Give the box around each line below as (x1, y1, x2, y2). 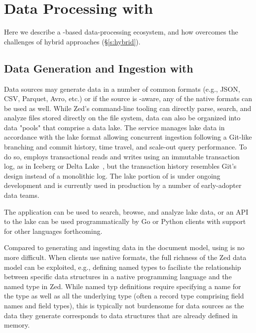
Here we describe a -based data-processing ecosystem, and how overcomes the (4, 27, 238, 37)
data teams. (4, 190, 39, 200)
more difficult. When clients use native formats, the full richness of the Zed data (4, 252, 247, 262)
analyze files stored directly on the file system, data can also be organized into (4, 112, 241, 123)
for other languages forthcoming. (4, 225, 103, 236)
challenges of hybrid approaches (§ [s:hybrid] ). (4, 36, 141, 46)
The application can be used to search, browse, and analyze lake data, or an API (4, 206, 249, 217)
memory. (4, 320, 30, 330)
